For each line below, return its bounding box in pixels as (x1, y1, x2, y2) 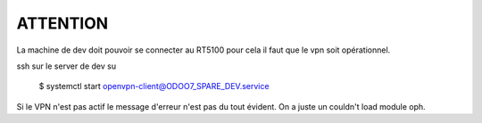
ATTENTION (16, 13, 109, 33)
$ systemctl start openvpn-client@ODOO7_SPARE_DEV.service (38, 81, 270, 92)
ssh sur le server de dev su (16, 61, 116, 71)
